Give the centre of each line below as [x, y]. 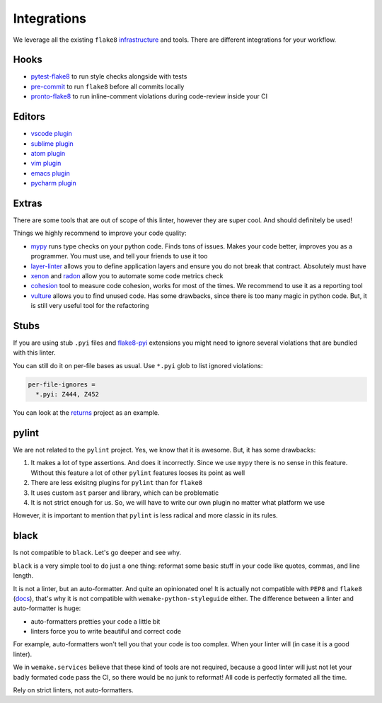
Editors [29, 117]
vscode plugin [51, 134]
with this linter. [34, 353]
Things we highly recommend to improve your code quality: [100, 233]
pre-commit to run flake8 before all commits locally [108, 86]
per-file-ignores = [62, 384]
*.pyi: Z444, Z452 [67, 394]
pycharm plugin [54, 183]
